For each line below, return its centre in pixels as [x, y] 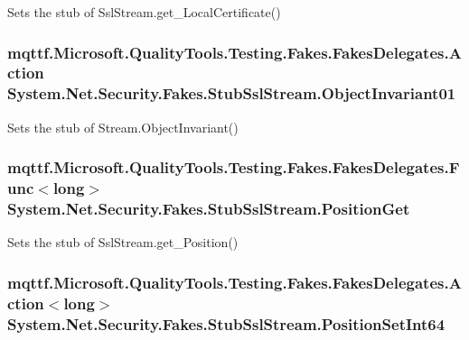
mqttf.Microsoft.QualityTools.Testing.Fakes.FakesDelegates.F [234, 167]
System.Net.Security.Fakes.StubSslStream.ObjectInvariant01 [232, 93]
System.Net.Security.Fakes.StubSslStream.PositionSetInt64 [226, 323]
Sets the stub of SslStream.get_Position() [123, 242]
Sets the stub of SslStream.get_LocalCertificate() [144, 12]
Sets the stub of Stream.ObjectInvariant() [123, 127]
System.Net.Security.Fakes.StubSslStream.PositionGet [209, 209]
